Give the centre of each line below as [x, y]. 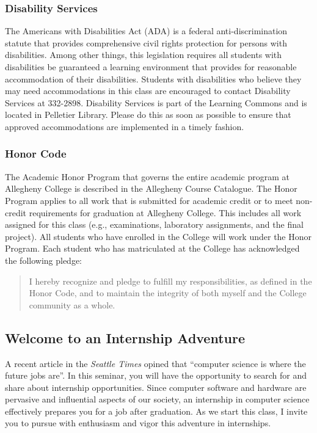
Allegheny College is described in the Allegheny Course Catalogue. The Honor [151, 188]
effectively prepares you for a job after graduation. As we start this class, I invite [156, 411]
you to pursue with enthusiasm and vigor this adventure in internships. [138, 423]
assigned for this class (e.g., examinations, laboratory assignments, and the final [154, 224]
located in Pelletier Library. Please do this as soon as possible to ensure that [148, 115]
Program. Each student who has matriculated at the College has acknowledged [152, 248]
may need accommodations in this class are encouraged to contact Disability [148, 91]
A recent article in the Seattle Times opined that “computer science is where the [155, 363]
